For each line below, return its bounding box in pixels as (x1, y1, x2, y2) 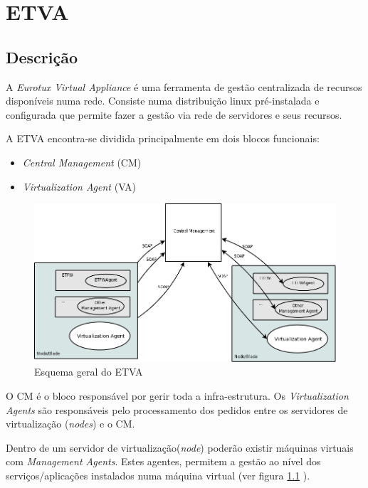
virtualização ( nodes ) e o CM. (6, 416, 135, 431)
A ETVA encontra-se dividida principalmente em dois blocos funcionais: (6, 131, 320, 146)
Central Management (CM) (22, 154, 142, 169)
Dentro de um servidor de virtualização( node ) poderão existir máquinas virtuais (6, 440, 354, 455)
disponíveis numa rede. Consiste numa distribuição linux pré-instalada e (6, 93, 320, 108)
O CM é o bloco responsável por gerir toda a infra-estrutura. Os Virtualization (6, 388, 349, 403)
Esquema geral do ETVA (34, 364, 143, 379)
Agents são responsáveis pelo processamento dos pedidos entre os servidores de (6, 402, 348, 417)
